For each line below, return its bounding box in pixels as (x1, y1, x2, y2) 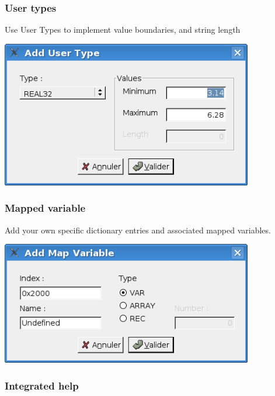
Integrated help (5, 378, 79, 392)
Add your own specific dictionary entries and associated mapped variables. (5, 223, 271, 236)
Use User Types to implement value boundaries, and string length (5, 23, 241, 36)
